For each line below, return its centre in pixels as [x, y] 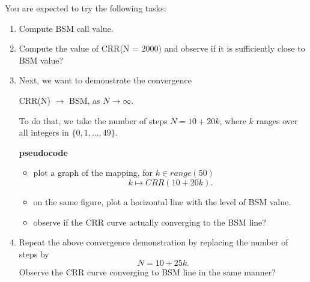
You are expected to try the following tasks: [86, 8]
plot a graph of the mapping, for [93, 172]
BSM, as [84, 100]
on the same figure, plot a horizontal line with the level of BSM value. [162, 201]
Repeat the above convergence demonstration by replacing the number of [153, 242]
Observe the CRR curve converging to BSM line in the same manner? [147, 272]
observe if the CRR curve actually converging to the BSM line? [150, 222]
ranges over [277, 120]
